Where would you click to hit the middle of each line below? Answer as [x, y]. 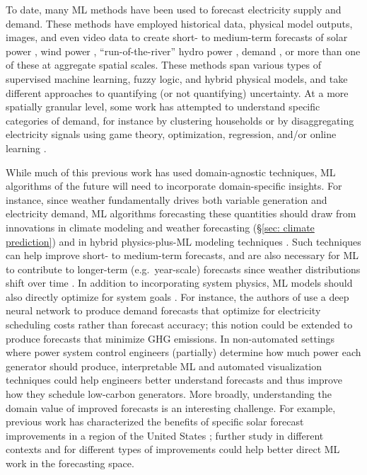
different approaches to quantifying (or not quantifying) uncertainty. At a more [177, 92]
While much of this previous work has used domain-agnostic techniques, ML [171, 172]
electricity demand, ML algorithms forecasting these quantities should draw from [181, 213]
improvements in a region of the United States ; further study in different [165, 435]
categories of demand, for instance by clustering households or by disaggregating [180, 120]
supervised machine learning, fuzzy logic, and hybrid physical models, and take [177, 78]
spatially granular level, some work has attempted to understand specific [163, 107]
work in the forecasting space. [70, 463]
